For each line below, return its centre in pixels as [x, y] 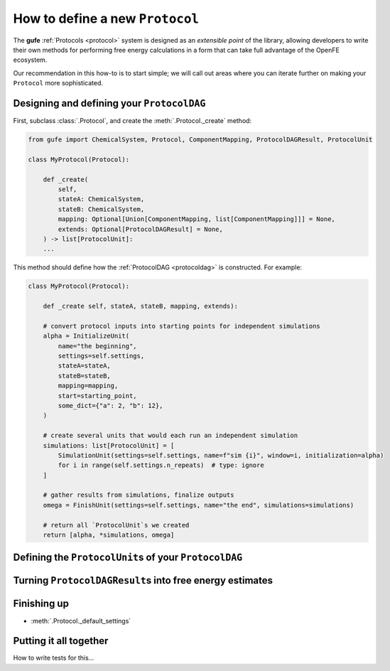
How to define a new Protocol [106, 18]
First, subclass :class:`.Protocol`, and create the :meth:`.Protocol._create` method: [132, 121]
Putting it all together [61, 641]
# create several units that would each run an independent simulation [170, 436]
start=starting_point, [98, 396]
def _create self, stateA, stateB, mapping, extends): [140, 306]
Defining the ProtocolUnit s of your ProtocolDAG [128, 558]
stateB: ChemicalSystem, [101, 209]
